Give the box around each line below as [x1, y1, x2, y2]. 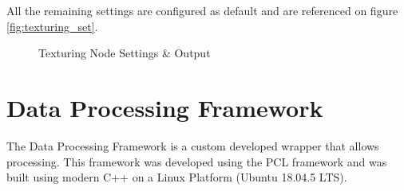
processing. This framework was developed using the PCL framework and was [6, 153, 387, 170]
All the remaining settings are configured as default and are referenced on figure [6, 2, 398, 18]
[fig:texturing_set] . [6, 18, 98, 34]
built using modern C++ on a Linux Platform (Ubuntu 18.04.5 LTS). [6, 169, 347, 185]
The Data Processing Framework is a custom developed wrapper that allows [6, 137, 379, 154]
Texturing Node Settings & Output [38, 45, 211, 61]
